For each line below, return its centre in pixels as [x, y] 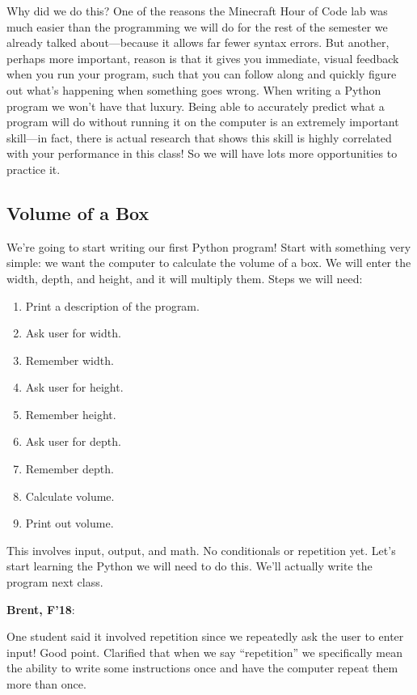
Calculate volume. [70, 496]
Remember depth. [69, 469]
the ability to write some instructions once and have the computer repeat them [202, 668]
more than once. [46, 684]
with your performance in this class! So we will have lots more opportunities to [202, 153]
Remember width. [69, 360]
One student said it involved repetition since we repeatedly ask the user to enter [205, 636]
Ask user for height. [74, 387]
